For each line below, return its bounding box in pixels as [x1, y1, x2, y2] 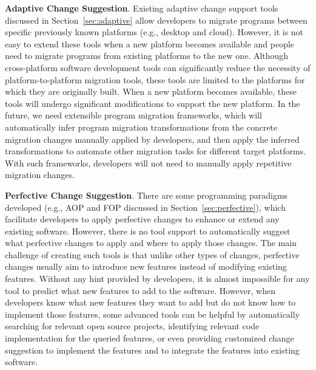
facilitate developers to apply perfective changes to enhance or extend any [5, 213, 280, 225]
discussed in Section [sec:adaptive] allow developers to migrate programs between [5, 13, 308, 26]
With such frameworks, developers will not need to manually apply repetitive [5, 156, 292, 169]
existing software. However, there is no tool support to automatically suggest [5, 224, 291, 237]
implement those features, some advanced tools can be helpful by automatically [5, 307, 300, 320]
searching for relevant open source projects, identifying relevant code [5, 320, 260, 332]
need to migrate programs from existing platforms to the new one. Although [5, 49, 289, 62]
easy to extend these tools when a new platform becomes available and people [5, 37, 295, 50]
